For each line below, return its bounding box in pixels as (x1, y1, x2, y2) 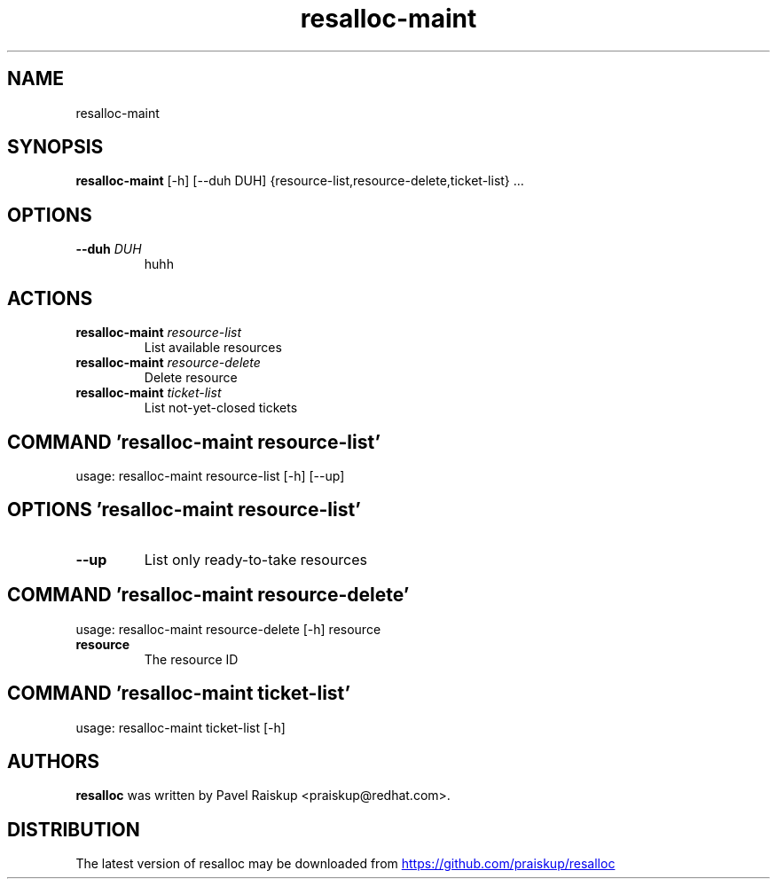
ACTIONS (7, 286, 93, 310)
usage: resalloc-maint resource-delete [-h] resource (75, 621, 381, 637)
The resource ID (144, 651, 239, 667)
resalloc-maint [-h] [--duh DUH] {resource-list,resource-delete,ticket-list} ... (75, 173, 524, 189)
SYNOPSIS (7, 136, 104, 159)
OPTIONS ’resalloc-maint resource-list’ (7, 498, 361, 521)
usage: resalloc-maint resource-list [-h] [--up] (75, 467, 345, 483)
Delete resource (144, 370, 238, 386)
